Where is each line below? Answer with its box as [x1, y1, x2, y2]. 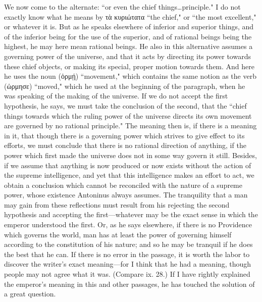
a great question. [4, 288, 56, 299]
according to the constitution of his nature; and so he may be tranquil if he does [4, 239, 253, 249]
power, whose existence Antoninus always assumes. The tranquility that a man [4, 189, 248, 200]
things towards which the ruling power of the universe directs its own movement [4, 110, 252, 121]
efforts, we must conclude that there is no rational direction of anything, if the [4, 140, 246, 150]
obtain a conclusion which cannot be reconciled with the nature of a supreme [4, 179, 242, 190]
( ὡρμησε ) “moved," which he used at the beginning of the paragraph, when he [4, 80, 245, 91]
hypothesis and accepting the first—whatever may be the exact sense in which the [4, 209, 258, 220]
